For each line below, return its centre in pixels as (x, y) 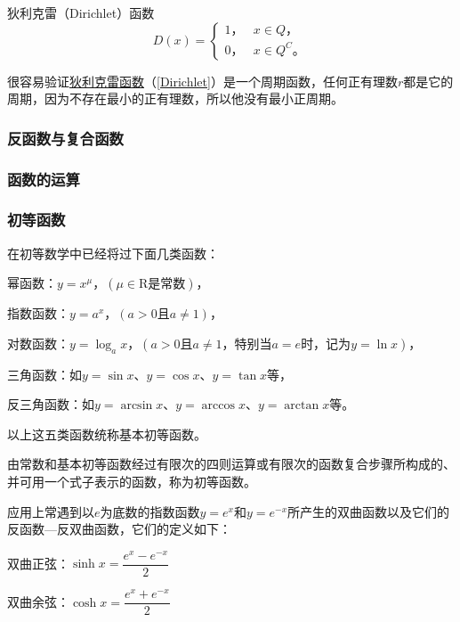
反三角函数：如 (51, 404)
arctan (302, 406)
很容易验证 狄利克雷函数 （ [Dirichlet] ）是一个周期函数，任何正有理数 (202, 81)
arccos (218, 406)
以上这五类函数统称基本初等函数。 (107, 434)
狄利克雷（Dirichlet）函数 (81, 12)
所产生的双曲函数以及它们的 (369, 511)
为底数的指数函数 (150, 511)
